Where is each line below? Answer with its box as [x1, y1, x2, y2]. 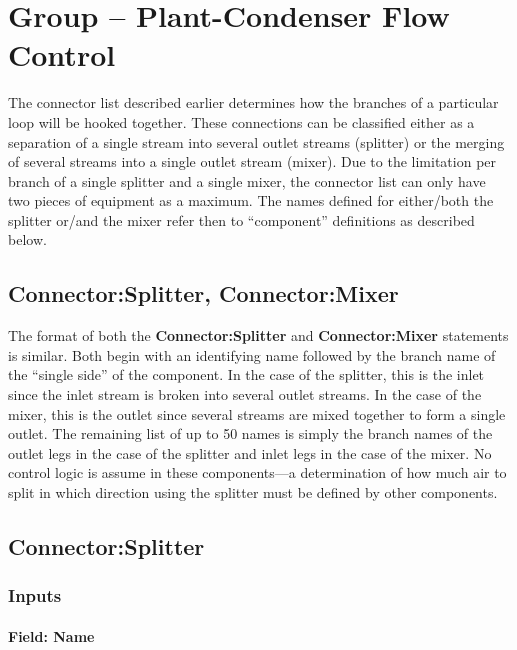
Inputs [8, 583, 62, 608]
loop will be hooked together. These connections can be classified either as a [8, 111, 475, 132]
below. [8, 229, 47, 250]
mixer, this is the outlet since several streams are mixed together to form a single [8, 403, 506, 424]
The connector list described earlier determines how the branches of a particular [8, 92, 499, 113]
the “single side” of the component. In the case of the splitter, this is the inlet [8, 364, 485, 385]
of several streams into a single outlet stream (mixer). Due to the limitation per [8, 151, 497, 172]
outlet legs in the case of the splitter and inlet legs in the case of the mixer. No [8, 442, 492, 463]
